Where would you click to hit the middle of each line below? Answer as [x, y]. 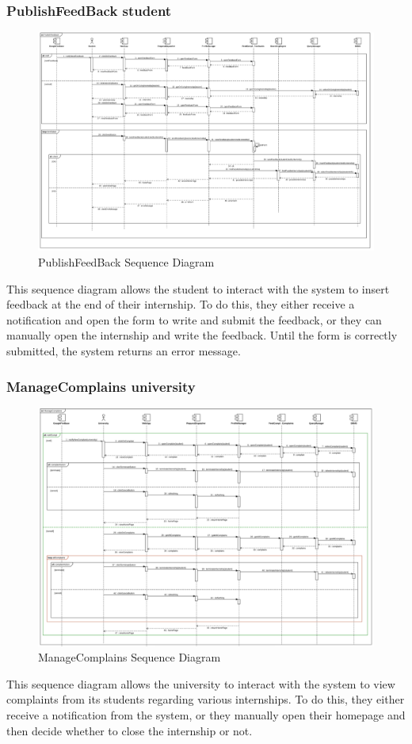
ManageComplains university [101, 386]
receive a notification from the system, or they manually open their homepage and [206, 714]
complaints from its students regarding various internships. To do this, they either [206, 699]
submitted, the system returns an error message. [124, 350]
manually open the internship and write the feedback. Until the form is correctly [202, 335]
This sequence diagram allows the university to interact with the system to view [201, 683]
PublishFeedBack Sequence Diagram [126, 262]
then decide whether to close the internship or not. [130, 730]
